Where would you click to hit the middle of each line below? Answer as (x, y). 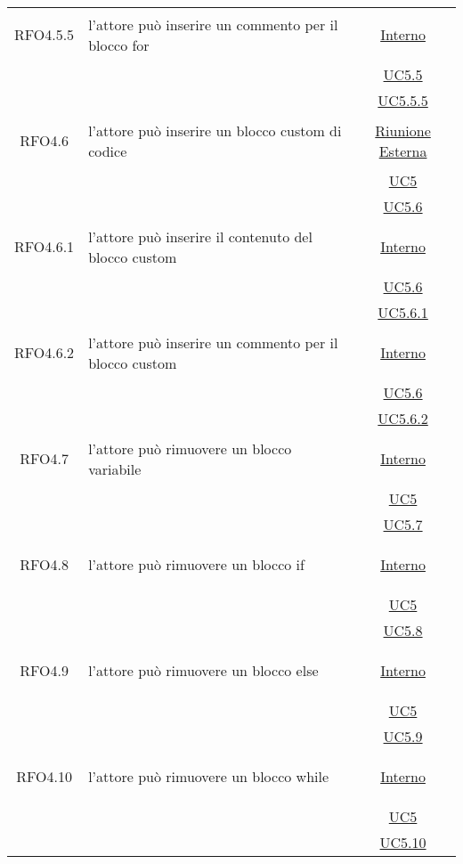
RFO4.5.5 (45, 34)
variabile (115, 469)
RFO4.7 (44, 458)
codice (108, 151)
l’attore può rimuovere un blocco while (209, 776)
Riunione (403, 130)
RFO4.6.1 (45, 246)
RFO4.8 (44, 564)
